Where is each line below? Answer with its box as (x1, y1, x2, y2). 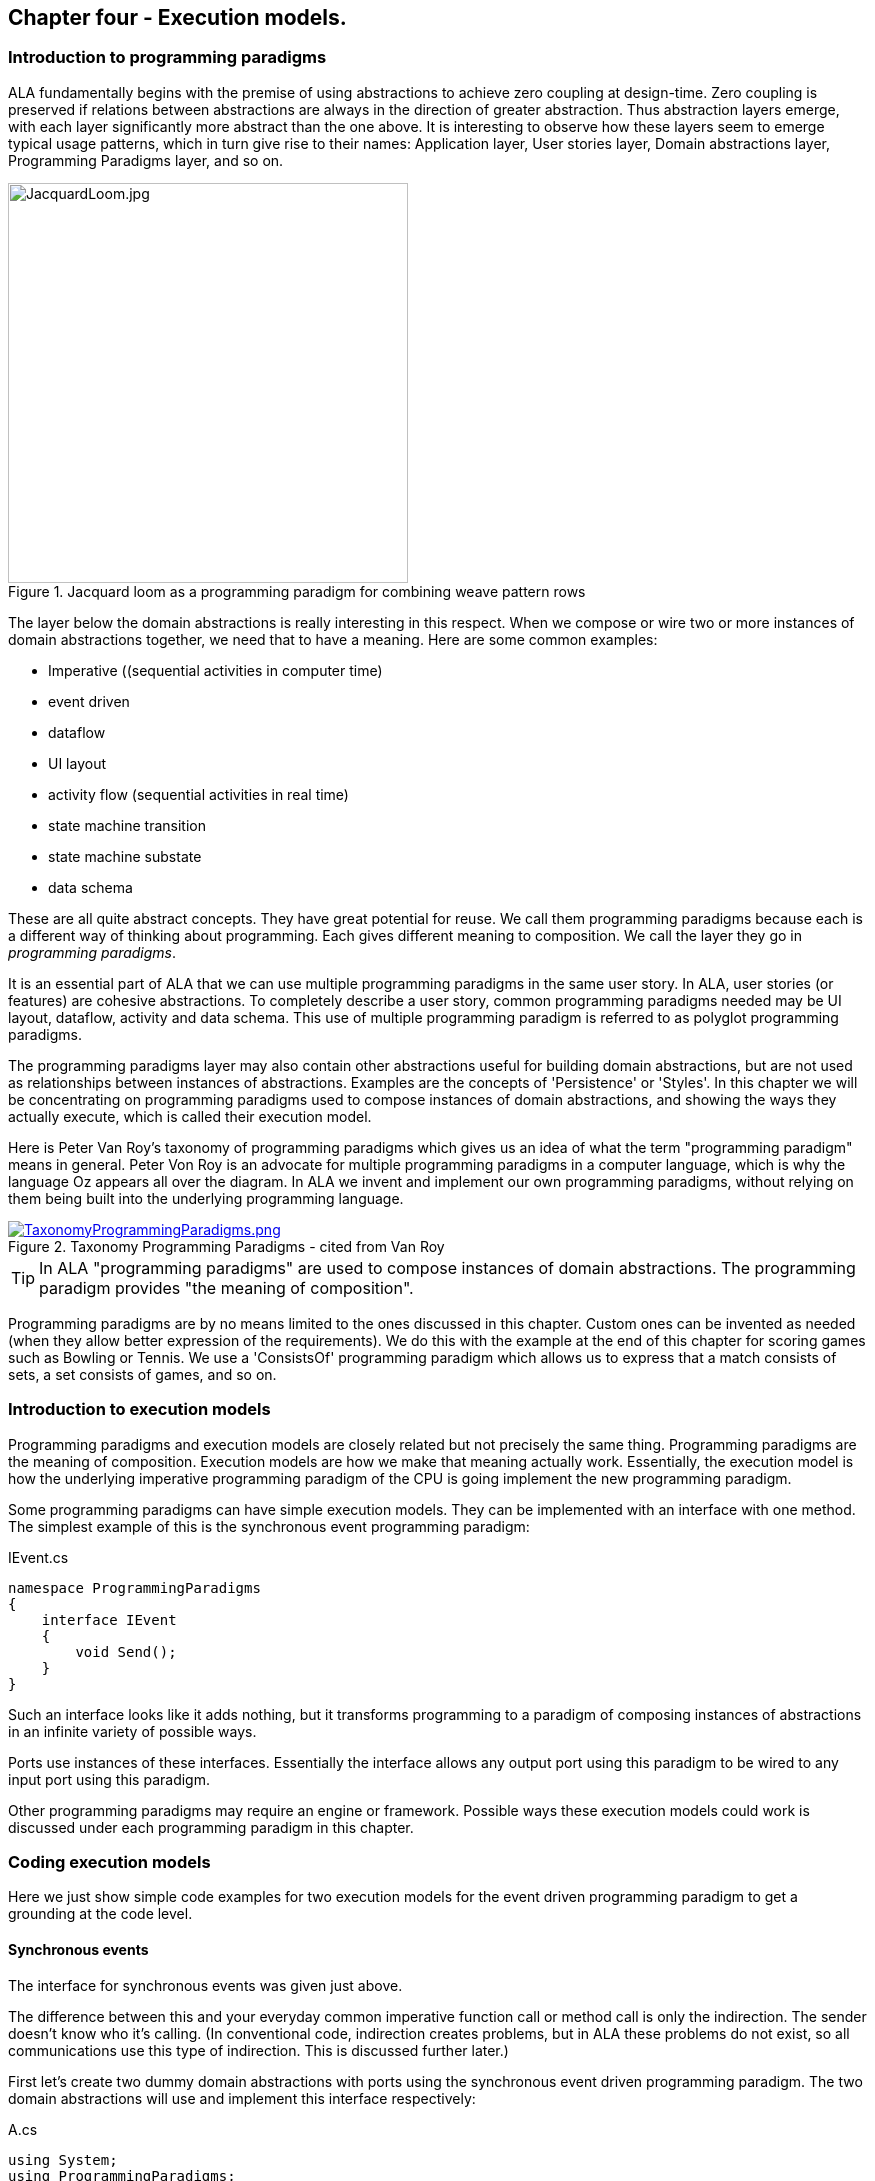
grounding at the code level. (8, 1905, 193, 1923)
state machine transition (48, 816, 207, 834)
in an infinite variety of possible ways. (8, 1722, 257, 1740)
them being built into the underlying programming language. (8, 1189, 404, 1207)
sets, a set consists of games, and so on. (8, 1365, 277, 1383)
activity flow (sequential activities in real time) (48, 785, 349, 803)
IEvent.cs (8, 1548, 69, 1566)
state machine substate (48, 847, 202, 865)
